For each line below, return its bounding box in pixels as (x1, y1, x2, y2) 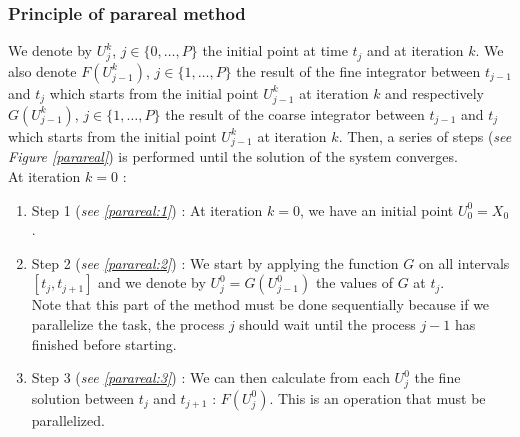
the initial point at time (202, 40, 348, 61)
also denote (8, 60, 77, 81)
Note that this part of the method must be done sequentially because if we (31, 294, 490, 315)
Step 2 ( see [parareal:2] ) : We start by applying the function (31, 252, 399, 273)
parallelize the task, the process (31, 313, 225, 334)
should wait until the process (239, 313, 416, 334)
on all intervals (418, 252, 510, 273)
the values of (315, 272, 393, 293)
